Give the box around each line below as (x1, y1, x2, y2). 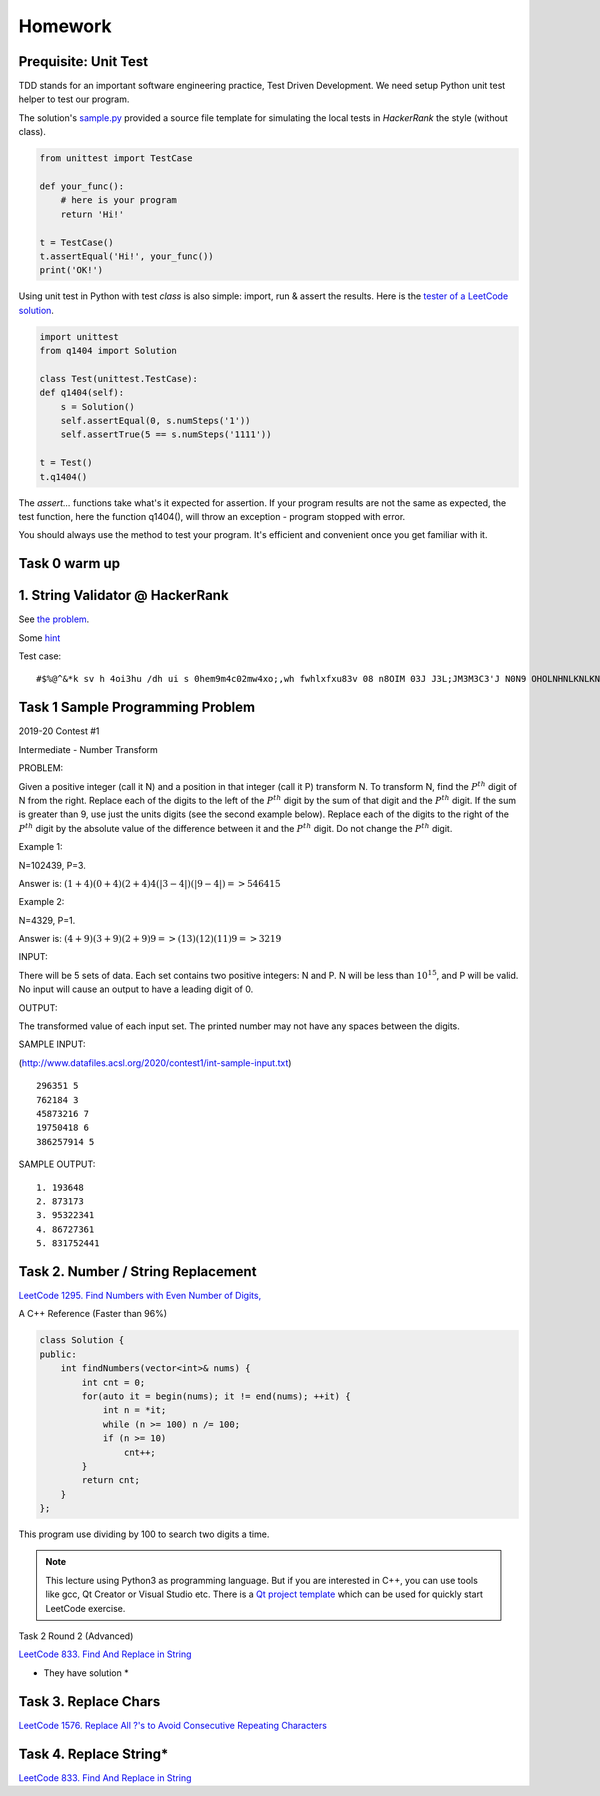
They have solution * (43, 1666, 129, 1679)
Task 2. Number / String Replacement (18, 1263, 257, 1280)
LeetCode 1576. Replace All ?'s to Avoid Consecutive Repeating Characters (18, 1719, 327, 1731)
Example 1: (18, 841, 63, 853)
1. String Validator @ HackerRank (18, 587, 229, 604)
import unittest (39, 331, 120, 342)
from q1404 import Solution (39, 345, 177, 357)
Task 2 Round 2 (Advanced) (18, 1630, 134, 1642)
